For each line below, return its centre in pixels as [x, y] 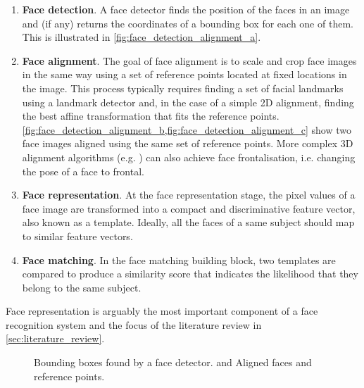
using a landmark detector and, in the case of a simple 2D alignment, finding [188, 102]
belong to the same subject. [82, 287]
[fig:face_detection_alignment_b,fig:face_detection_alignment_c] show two [187, 129]
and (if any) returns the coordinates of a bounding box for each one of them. [188, 23]
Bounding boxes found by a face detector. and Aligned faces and [173, 362]
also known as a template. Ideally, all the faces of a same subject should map [188, 222]
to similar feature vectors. [77, 236]
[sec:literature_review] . [55, 338]
